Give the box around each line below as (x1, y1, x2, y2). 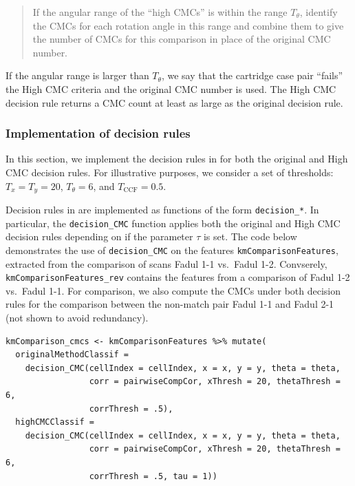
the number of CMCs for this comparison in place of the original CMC (32, 32, 331, 46)
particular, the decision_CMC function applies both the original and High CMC (6, 215, 341, 230)
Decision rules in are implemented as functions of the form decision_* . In (6, 202, 319, 217)
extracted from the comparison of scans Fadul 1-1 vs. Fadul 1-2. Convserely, (6, 256, 327, 271)
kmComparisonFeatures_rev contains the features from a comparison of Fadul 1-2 (6, 270, 350, 284)
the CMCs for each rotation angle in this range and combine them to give (32, 18, 344, 32)
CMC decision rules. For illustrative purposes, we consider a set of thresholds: (6, 165, 334, 179)
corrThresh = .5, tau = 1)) (89, 471, 217, 481)
